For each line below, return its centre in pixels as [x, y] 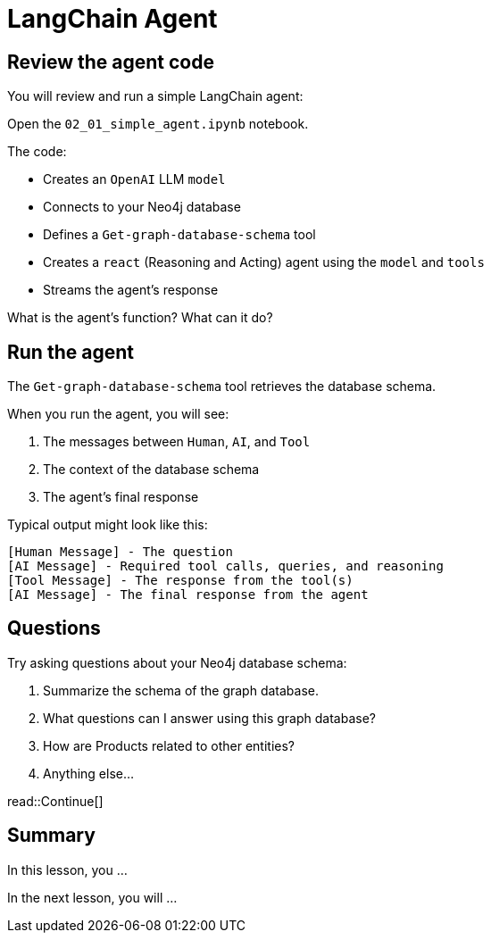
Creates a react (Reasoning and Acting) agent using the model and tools [264, 262]
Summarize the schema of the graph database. [181, 690]
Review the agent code [111, 62]
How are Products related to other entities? [169, 745]
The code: [37, 152]
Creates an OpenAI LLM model [134, 179]
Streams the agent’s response [131, 290]
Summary [51, 836]
